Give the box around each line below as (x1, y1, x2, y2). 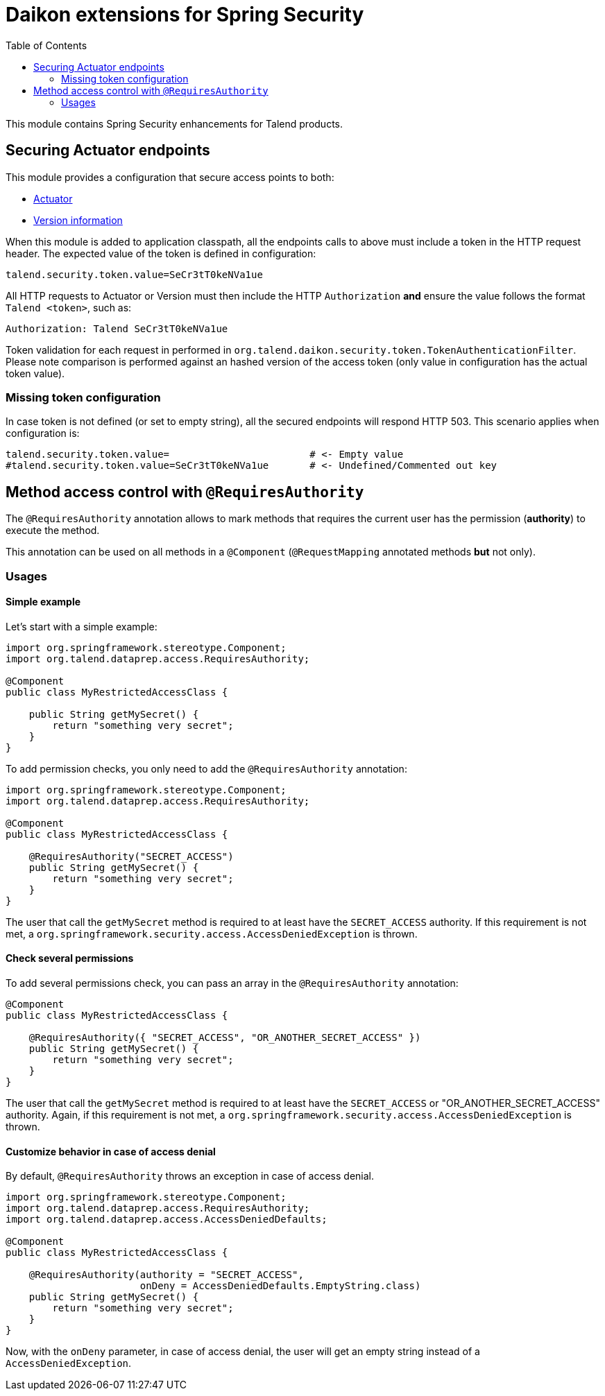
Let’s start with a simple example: (6, 620, 157, 632)
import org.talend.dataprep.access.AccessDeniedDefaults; (6, 1214, 327, 1225)
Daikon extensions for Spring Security (6, 3, 364, 26)
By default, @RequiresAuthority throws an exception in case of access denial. (6, 1170, 375, 1182)
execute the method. (6, 524, 100, 537)
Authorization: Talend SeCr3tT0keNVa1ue (6, 322, 228, 334)
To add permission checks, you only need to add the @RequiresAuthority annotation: (6, 762, 407, 775)
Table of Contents (6, 39, 87, 51)
